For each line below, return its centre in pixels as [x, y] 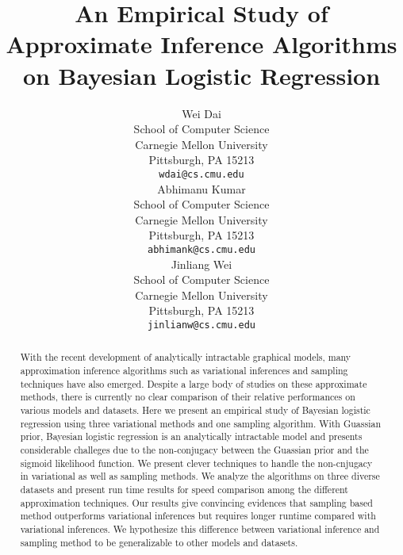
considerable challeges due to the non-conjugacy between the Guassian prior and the [194, 449]
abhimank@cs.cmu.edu [201, 249]
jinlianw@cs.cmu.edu [201, 325]
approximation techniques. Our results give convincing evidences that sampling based [196, 502]
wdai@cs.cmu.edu [201, 174]
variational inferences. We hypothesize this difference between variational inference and [200, 528]
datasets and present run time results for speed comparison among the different [184, 489]
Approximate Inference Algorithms [201, 44]
